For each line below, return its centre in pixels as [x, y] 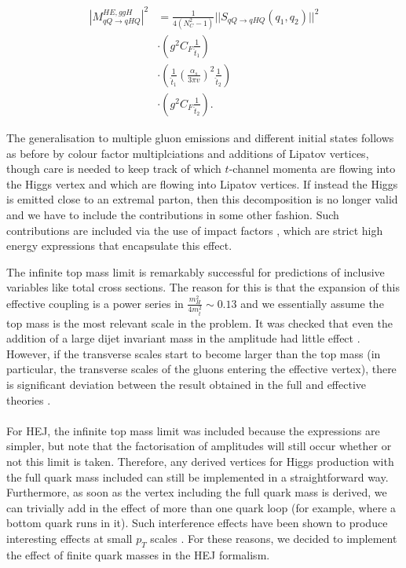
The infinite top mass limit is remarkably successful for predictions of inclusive [196, 271]
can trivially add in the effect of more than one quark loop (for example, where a [201, 507]
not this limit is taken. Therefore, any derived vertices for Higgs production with [200, 461]
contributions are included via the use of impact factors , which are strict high [195, 230]
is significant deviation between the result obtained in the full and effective [186, 384]
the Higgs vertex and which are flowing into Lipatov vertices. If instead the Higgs [202, 183]
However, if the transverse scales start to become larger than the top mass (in [194, 353]
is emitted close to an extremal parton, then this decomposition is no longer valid [202, 199]
